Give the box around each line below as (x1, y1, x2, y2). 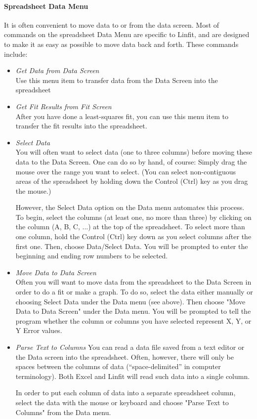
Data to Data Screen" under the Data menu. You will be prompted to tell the (15, 306, 251, 316)
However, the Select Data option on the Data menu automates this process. (15, 202, 245, 212)
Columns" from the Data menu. (15, 407, 111, 417)
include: (4, 48, 28, 59)
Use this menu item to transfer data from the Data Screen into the (15, 75, 218, 85)
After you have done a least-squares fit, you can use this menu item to (15, 111, 228, 121)
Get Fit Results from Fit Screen (15, 101, 112, 111)
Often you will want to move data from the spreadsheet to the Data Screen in (15, 277, 252, 287)
